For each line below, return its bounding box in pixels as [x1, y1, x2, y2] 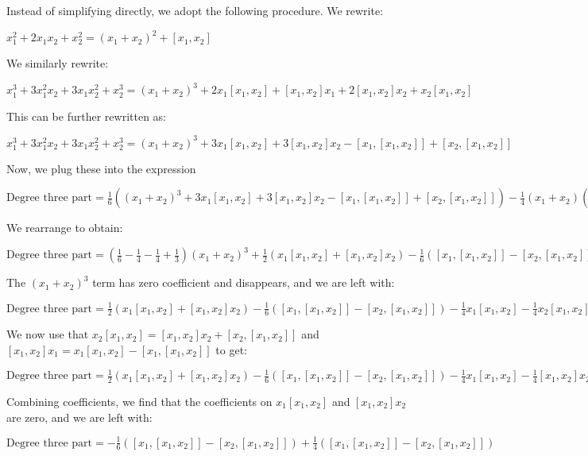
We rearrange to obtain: [6, 219, 123, 236]
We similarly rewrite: [6, 55, 109, 71]
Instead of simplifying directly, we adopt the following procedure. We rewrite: [6, 2, 384, 18]
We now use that [6, 326, 89, 342]
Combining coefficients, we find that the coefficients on [6, 392, 273, 409]
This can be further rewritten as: [6, 107, 166, 124]
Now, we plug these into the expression [6, 160, 196, 176]
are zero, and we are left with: [6, 408, 153, 425]
